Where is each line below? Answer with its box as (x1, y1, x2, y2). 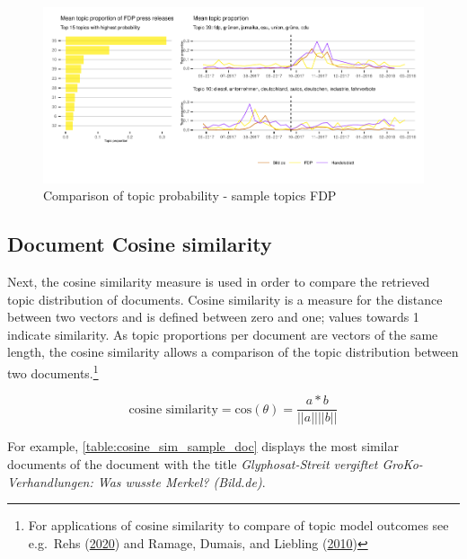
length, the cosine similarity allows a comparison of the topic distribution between (7, 342, 459, 361)
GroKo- (382, 454, 423, 473)
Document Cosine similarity (7, 230, 272, 258)
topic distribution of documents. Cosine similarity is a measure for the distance (7, 289, 443, 308)
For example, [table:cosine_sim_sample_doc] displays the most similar (7, 437, 399, 456)
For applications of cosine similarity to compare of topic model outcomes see (28, 516, 449, 535)
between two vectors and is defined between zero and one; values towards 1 (7, 307, 419, 326)
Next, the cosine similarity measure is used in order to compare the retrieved (7, 272, 430, 291)
